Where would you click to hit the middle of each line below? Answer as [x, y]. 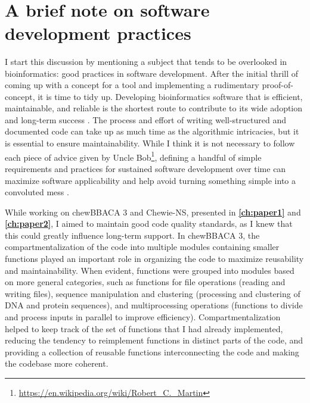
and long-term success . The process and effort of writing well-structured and [145, 119]
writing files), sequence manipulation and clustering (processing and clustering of [153, 293]
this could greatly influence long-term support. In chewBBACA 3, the [132, 235]
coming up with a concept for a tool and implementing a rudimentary [132, 85]
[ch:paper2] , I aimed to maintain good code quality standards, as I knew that [149, 224]
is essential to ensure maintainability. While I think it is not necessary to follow [150, 143]
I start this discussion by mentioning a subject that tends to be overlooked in [146, 61]
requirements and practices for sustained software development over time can [145, 168]
